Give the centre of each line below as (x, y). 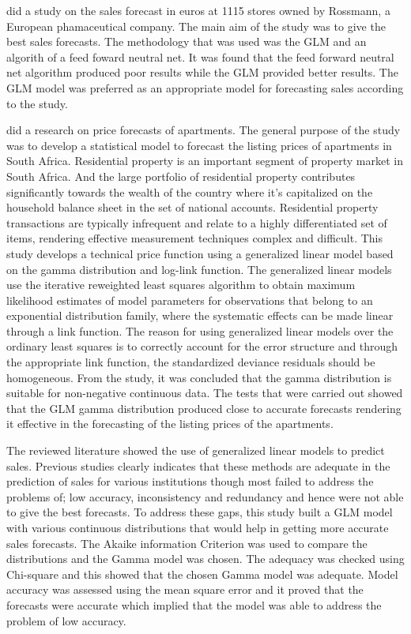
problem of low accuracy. (66, 620)
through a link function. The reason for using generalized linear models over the (200, 330)
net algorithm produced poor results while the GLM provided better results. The (202, 72)
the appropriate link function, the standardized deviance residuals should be (191, 362)
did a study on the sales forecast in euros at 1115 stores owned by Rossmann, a (198, 10)
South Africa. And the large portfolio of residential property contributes (181, 176)
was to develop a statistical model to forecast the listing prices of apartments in (199, 145)
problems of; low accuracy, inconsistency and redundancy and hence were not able (205, 496)
